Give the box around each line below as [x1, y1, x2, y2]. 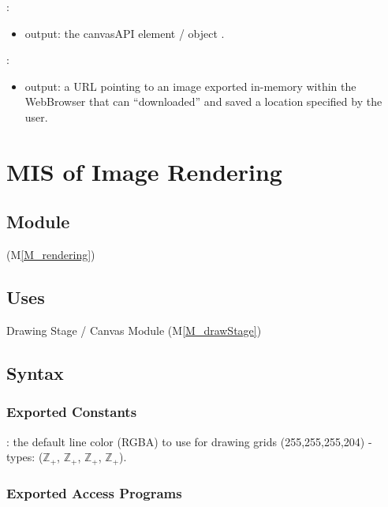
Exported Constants [6, 402, 137, 422]
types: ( [6, 449, 43, 465]
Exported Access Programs [6, 483, 182, 502]
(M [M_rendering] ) [6, 246, 95, 263]
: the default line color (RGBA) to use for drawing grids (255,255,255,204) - [6, 433, 372, 449]
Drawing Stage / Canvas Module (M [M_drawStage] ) [6, 321, 262, 338]
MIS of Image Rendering [6, 155, 282, 187]
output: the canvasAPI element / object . [24, 24, 225, 41]
